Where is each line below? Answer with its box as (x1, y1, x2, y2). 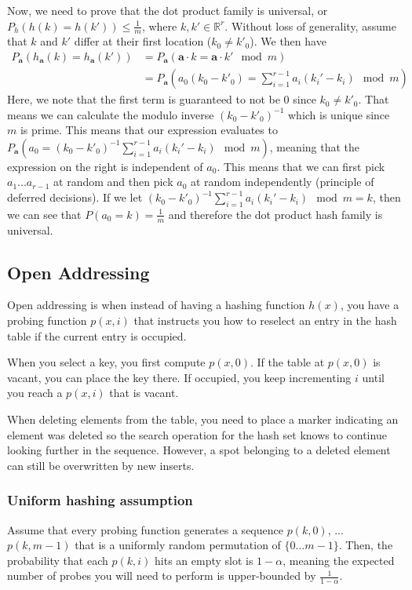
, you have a (340, 297, 399, 313)
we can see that (7, 206, 82, 222)
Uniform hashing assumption (7, 490, 193, 510)
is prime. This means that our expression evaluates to (20, 122, 278, 138)
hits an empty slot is (155, 552, 253, 568)
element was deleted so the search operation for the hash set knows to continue (7, 426, 387, 442)
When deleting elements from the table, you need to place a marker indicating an (7, 411, 399, 428)
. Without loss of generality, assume (224, 17, 396, 34)
